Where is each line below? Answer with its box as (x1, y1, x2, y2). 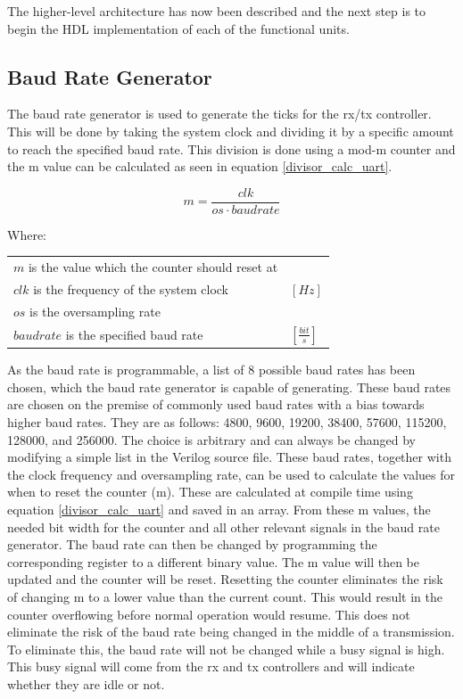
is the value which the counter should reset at (28, 258, 278, 276)
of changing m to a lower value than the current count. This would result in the (7, 587, 442, 605)
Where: (7, 225, 46, 243)
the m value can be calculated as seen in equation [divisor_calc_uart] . (7, 157, 393, 176)
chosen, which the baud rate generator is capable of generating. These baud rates (7, 377, 451, 396)
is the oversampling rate (29, 301, 161, 320)
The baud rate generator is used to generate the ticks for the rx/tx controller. (7, 104, 432, 123)
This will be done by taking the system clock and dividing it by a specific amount (7, 121, 454, 140)
